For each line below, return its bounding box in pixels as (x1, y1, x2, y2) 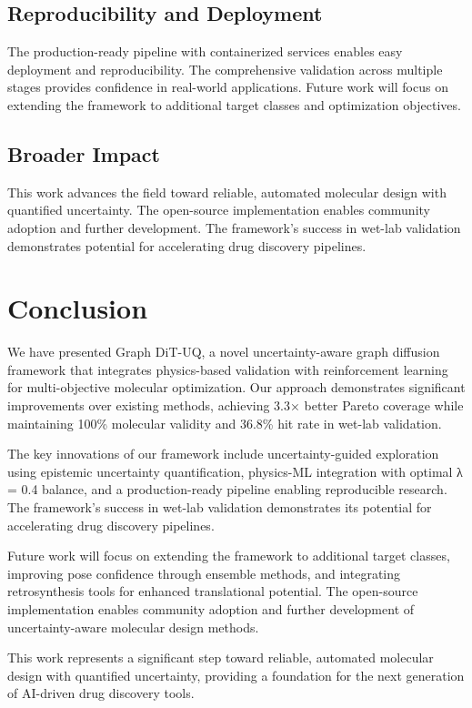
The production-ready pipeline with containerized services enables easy (7, 42, 403, 61)
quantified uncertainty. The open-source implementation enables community (7, 200, 430, 219)
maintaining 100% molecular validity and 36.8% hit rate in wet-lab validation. (7, 413, 442, 432)
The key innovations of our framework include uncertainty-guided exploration (7, 444, 439, 463)
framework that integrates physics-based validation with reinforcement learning (7, 359, 448, 379)
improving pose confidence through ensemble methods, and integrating (7, 563, 401, 582)
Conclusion (7, 289, 148, 327)
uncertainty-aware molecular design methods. (7, 617, 259, 636)
